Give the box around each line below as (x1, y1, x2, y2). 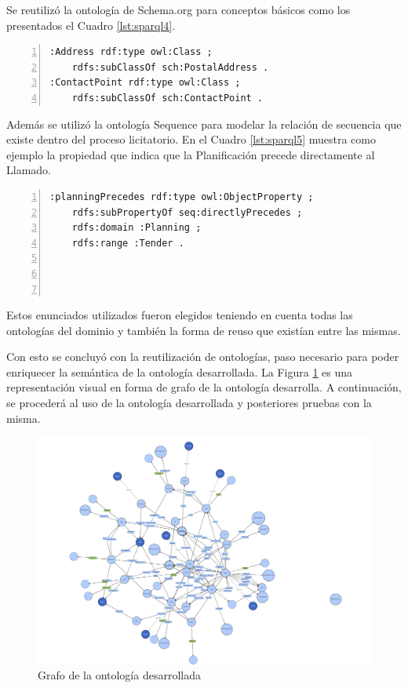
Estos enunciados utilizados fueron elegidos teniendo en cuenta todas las (6, 307, 353, 323)
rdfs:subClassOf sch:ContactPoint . (71, 92, 264, 104)
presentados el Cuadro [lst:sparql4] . (6, 16, 176, 33)
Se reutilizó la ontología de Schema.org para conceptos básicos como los (6, 2, 351, 17)
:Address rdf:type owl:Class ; (49, 46, 213, 58)
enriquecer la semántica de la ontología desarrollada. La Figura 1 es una (6, 363, 353, 380)
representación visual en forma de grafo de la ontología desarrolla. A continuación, (6, 379, 402, 395)
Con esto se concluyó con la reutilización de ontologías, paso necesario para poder (6, 348, 399, 365)
